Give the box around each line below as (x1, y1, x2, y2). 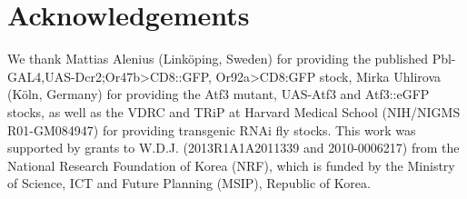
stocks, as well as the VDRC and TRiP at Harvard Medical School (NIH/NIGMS (7, 102, 461, 121)
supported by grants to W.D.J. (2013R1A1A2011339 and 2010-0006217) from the (7, 138, 460, 157)
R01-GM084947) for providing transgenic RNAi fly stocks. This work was (7, 120, 416, 139)
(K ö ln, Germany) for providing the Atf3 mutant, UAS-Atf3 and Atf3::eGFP (7, 85, 430, 104)
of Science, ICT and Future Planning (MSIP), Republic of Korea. (7, 174, 371, 193)
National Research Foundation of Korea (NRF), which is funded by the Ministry (7, 155, 455, 174)
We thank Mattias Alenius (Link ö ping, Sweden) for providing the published (7, 49, 428, 68)
